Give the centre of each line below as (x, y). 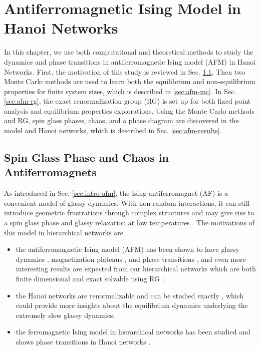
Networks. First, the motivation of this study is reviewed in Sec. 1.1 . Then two (125, 71)
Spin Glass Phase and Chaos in (86, 157)
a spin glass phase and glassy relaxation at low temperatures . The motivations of (129, 223)
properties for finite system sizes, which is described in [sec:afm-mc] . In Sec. (120, 91)
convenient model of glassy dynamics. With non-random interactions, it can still (127, 203)
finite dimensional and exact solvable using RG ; (90, 278)
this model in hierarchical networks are (64, 232)
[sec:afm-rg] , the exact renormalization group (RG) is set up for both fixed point (127, 101)
